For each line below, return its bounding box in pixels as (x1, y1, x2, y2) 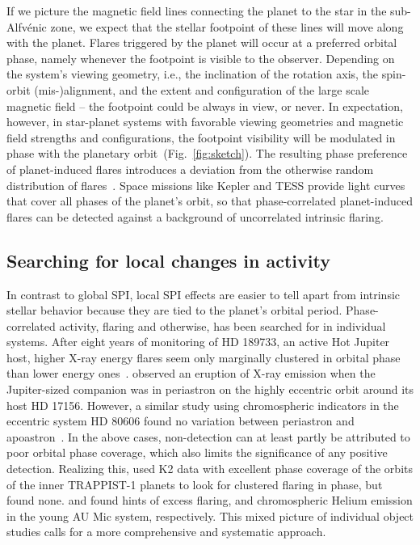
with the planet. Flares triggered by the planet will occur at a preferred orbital (6, 34, 397, 51)
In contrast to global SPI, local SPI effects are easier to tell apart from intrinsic (6, 285, 401, 302)
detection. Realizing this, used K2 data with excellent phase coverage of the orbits (6, 460, 413, 477)
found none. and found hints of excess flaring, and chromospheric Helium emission (6, 492, 413, 509)
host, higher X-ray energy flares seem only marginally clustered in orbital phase (6, 349, 401, 365)
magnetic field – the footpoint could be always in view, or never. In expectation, (6, 97, 403, 114)
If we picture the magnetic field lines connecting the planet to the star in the (6, 2, 387, 19)
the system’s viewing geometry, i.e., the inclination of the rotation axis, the (6, 65, 379, 82)
